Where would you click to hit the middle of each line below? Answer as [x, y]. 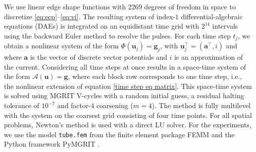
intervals [225, 26]
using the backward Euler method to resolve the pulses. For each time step [117, 35]
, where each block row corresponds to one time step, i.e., [155, 76]
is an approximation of [208, 57]
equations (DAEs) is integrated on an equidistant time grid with [102, 26]
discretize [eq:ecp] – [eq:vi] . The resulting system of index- [90, 16]
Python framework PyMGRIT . [52, 144]
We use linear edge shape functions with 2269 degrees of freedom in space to [120, 6]
